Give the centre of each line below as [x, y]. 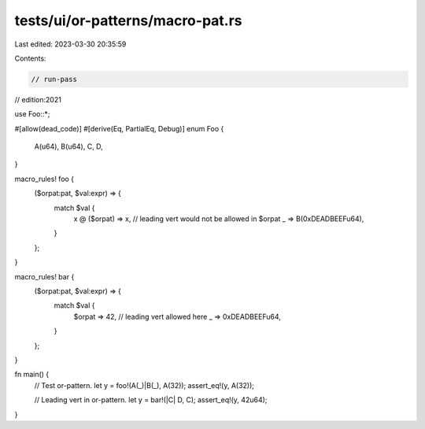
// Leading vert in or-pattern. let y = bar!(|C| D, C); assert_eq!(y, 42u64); [151, 400]
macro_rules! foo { [44, 179]
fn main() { [32, 375]
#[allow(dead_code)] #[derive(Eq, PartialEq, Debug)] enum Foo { [119, 128]
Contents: [30, 58]
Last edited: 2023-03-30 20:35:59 [70, 44]
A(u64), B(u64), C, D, [68, 146]
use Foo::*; [32, 114]
